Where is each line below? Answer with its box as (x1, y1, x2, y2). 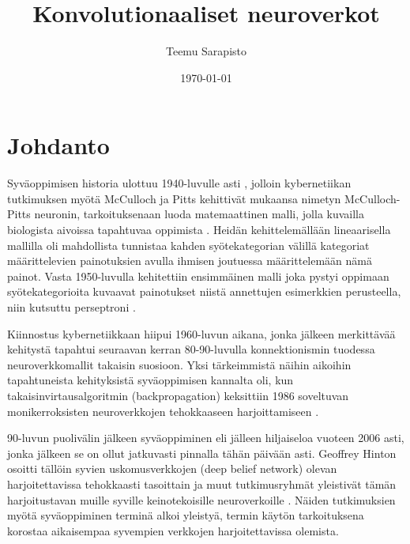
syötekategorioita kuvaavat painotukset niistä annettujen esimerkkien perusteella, (7, 283, 401, 300)
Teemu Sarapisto (165, 43, 246, 59)
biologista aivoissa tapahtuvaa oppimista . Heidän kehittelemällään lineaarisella (7, 221, 391, 238)
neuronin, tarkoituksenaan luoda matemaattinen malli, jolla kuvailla (34, 206, 365, 222)
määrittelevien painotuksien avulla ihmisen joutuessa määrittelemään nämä (7, 252, 373, 269)
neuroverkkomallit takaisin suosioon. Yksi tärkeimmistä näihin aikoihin (7, 356, 352, 372)
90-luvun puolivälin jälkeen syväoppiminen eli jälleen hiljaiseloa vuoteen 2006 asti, (7, 429, 404, 446)
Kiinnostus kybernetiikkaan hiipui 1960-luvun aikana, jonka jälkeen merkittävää (7, 325, 396, 342)
